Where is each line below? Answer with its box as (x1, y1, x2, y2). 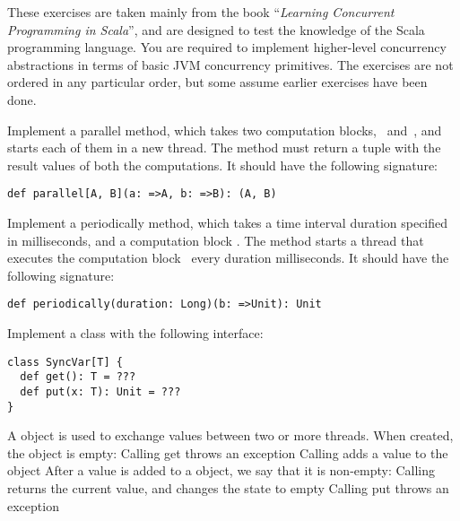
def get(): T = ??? (20, 370, 136, 384)
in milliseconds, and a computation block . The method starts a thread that (7, 230, 424, 249)
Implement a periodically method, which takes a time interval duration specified (7, 213, 448, 231)
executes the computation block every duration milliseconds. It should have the (7, 248, 449, 267)
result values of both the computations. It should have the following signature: (7, 155, 438, 174)
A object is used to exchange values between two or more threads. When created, (7, 426, 454, 445)
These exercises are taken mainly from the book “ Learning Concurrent (7, 3, 395, 21)
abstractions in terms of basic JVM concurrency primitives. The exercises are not (7, 55, 454, 74)
